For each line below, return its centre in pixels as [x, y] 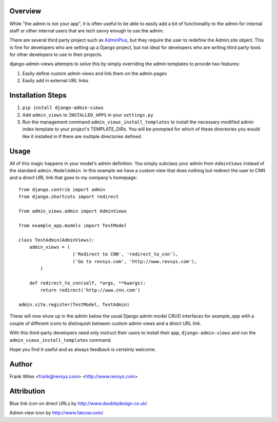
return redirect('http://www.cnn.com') [90, 290]
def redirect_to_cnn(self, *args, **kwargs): [87, 283]
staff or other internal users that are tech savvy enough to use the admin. [87, 30]
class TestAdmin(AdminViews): [57, 240]
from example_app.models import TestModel [73, 225]
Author [21, 364]
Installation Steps [38, 95]
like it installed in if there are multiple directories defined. [82, 136]
